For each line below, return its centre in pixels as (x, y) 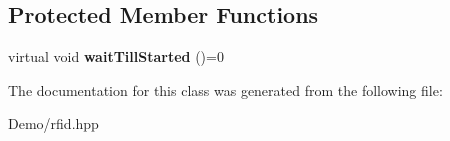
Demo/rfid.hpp (53, 123)
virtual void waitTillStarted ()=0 (116, 56)
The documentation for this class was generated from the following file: (225, 89)
